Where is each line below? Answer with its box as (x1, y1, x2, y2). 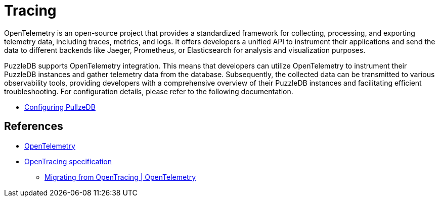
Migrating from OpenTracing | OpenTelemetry (45, 172, 196, 181)
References (4, 120, 63, 133)
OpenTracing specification (24, 157, 112, 166)
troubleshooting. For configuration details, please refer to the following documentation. (4, 87, 293, 96)
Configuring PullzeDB (24, 102, 96, 111)
